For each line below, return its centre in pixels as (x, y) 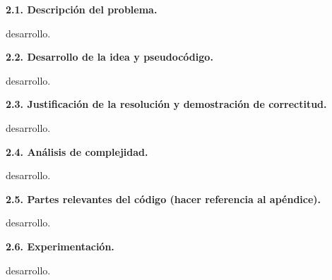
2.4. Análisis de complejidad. (77, 151)
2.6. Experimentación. (60, 246)
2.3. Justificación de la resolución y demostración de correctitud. (166, 104)
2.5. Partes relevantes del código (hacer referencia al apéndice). (164, 199)
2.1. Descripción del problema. (82, 9)
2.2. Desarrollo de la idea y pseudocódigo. (109, 57)
